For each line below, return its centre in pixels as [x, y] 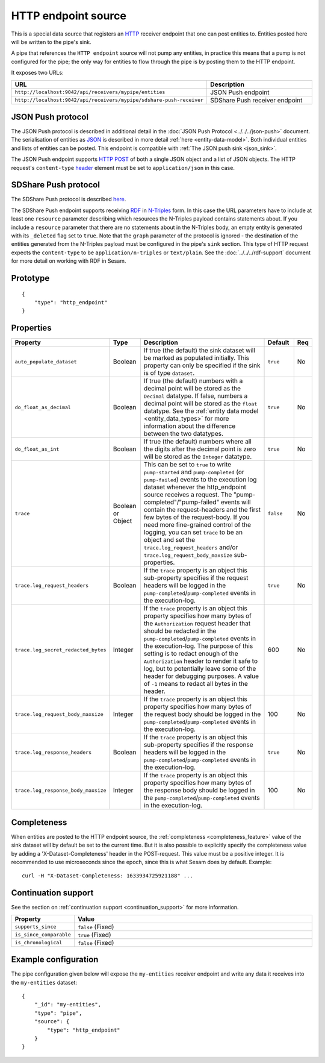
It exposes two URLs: [37, 73]
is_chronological [39, 943]
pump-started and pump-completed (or [194, 472]
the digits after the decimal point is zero [200, 449]
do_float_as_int [37, 449]
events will [236, 502]
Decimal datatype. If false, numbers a [196, 396]
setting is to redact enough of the [191, 654]
